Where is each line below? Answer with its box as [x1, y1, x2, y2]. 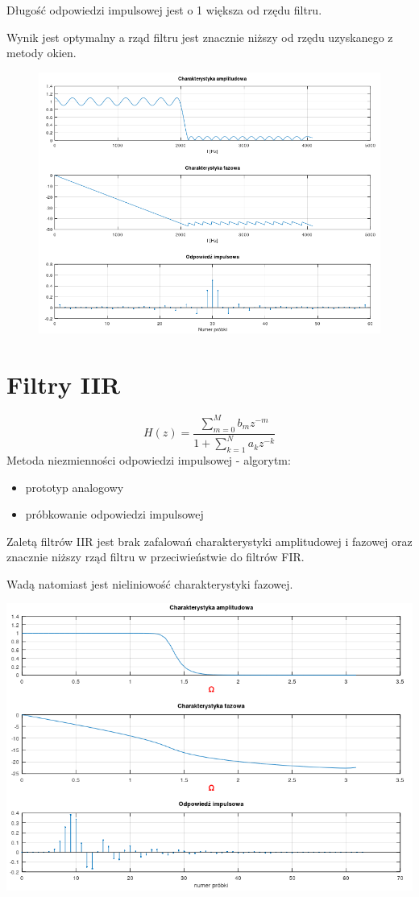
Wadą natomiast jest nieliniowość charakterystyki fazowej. [6, 575, 293, 592]
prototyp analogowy [25, 478, 124, 495]
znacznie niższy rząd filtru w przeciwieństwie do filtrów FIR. [6, 548, 305, 565]
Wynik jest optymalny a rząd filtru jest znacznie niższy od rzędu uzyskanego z [6, 28, 393, 45]
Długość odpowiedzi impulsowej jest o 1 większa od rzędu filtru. [6, 2, 322, 18]
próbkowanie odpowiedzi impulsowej [25, 506, 204, 523]
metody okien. [6, 44, 77, 61]
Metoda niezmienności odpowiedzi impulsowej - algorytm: [6, 451, 291, 468]
